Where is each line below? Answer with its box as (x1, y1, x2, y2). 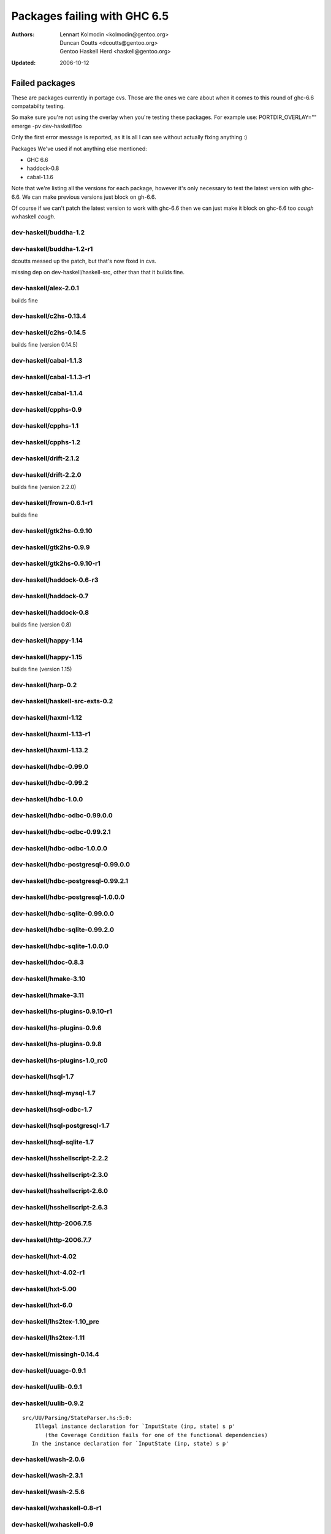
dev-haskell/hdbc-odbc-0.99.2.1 (11, 827, 111, 836)
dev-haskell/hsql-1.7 (11, 1073, 74, 1081)
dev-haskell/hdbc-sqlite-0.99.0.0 (11, 909, 115, 917)
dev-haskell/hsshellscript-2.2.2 (11, 1154, 108, 1163)
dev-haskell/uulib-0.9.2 (11, 1399, 84, 1408)
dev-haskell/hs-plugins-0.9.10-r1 (11, 1007, 113, 1016)
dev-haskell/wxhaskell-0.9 (11, 1521, 94, 1529)
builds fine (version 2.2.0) (11, 484, 77, 491)
